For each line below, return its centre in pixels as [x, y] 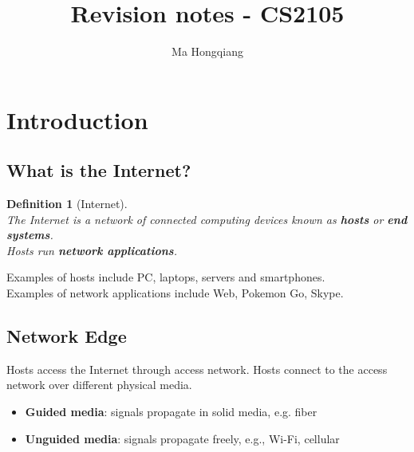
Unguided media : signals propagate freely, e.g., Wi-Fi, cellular [182, 438]
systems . [30, 235]
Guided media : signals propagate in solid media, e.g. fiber [171, 412]
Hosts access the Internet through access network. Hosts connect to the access [197, 369]
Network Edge [67, 336]
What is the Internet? [99, 170]
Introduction [77, 119]
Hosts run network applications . [92, 250]
